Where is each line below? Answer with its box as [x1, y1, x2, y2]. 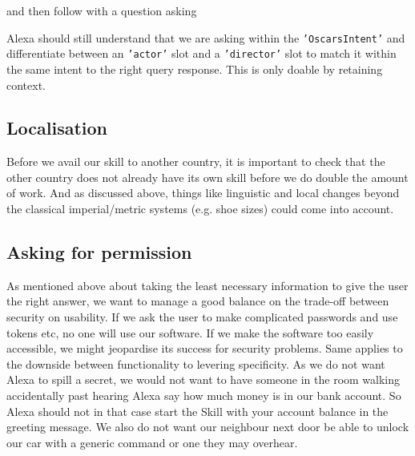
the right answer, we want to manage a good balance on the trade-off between [6, 293, 389, 309]
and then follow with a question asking [6, 2, 197, 18]
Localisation [6, 115, 107, 140]
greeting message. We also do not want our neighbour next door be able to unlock [6, 418, 409, 435]
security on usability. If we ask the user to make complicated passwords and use [6, 309, 398, 325]
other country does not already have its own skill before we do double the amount [6, 168, 409, 185]
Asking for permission [6, 240, 192, 264]
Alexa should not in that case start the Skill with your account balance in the [6, 402, 389, 419]
